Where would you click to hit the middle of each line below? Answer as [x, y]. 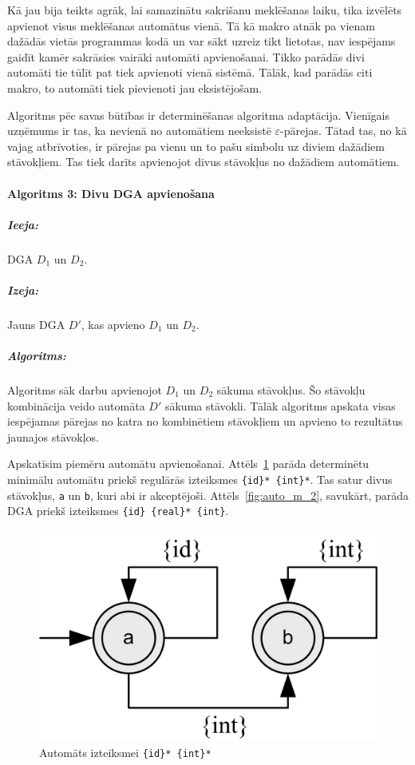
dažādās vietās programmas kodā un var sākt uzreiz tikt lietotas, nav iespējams [202, 41]
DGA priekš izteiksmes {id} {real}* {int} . [118, 511]
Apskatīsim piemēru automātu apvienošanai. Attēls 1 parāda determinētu [188, 464]
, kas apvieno [113, 324]
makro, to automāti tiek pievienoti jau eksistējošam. [135, 87]
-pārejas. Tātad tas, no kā [344, 131]
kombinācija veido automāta [76, 405]
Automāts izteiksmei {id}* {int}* [125, 752]
